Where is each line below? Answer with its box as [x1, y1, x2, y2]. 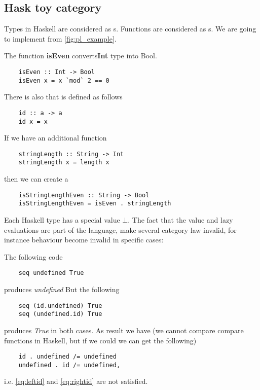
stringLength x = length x [18, 159, 109, 166]
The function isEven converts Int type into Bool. [4, 50, 157, 61]
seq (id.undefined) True [18, 302, 102, 309]
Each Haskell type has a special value [4, 215, 120, 225]
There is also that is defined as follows [4, 91, 123, 102]
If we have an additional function [4, 132, 107, 143]
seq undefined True [18, 269, 84, 277]
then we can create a [4, 173, 68, 184]
